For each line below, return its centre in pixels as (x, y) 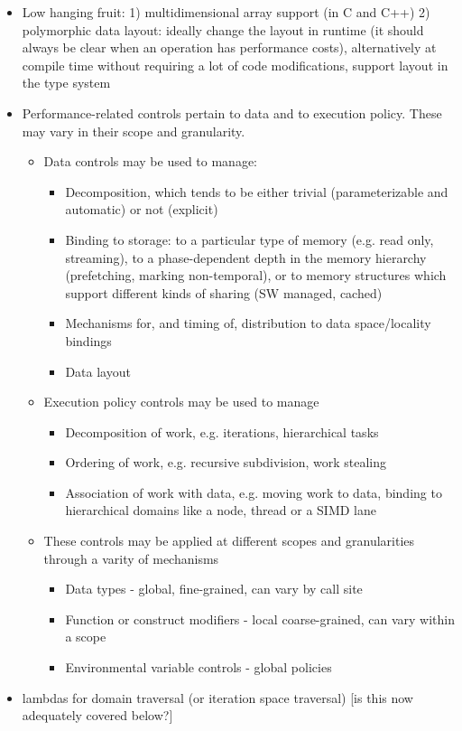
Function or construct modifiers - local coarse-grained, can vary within (260, 619)
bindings (88, 340)
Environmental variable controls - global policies (199, 667)
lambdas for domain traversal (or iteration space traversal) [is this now (217, 697)
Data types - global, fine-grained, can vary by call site (214, 589)
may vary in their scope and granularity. (134, 131)
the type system (66, 83)
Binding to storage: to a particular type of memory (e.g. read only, (249, 239)
